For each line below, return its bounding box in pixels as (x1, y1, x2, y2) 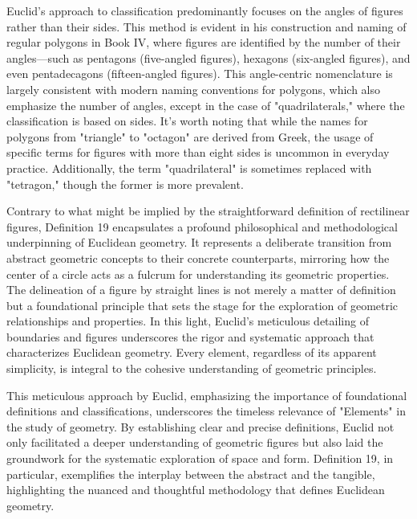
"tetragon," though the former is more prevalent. (6, 175, 244, 192)
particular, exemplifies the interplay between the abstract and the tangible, (6, 465, 375, 482)
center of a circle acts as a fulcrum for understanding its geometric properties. (6, 265, 390, 282)
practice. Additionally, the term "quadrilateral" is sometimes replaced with (6, 159, 372, 176)
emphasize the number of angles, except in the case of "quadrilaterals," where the (6, 96, 405, 113)
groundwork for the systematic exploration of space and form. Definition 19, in (6, 450, 394, 467)
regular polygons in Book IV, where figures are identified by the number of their (6, 34, 401, 51)
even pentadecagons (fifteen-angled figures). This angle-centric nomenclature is (6, 65, 393, 82)
